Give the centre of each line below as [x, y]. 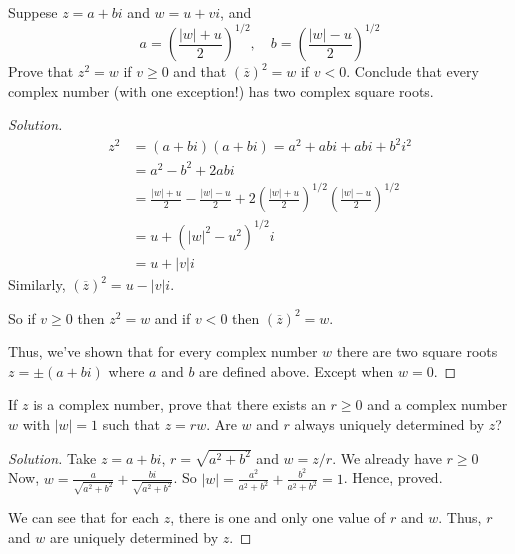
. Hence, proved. [393, 477]
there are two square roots [417, 351]
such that [131, 424]
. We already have [387, 457]
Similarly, [37, 284]
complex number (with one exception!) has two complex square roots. [221, 90]
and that [200, 71]
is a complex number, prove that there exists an [179, 404]
